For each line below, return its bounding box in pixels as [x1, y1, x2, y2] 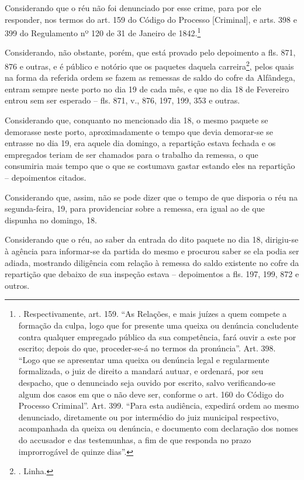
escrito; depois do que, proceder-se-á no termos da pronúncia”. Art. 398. [18, 342, 276, 354]
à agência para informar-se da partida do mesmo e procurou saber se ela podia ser [5, 245, 299, 257]
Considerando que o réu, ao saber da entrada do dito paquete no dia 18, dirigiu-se [5, 233, 299, 246]
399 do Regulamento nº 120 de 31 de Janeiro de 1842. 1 [5, 25, 201, 39]
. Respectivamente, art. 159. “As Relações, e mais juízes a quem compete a [18, 308, 287, 320]
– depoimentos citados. [5, 171, 87, 184]
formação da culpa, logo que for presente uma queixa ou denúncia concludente [18, 319, 299, 331]
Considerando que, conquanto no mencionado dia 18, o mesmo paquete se [5, 114, 268, 126]
